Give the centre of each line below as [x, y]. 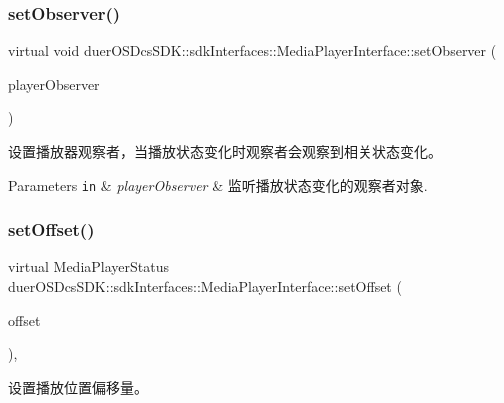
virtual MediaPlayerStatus [88, 266]
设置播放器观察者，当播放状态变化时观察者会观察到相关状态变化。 [225, 151]
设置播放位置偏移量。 [78, 386]
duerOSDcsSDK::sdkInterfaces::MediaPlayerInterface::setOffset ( [205, 286]
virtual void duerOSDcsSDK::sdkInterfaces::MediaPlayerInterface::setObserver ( [252, 50]
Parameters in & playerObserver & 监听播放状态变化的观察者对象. [218, 184]
